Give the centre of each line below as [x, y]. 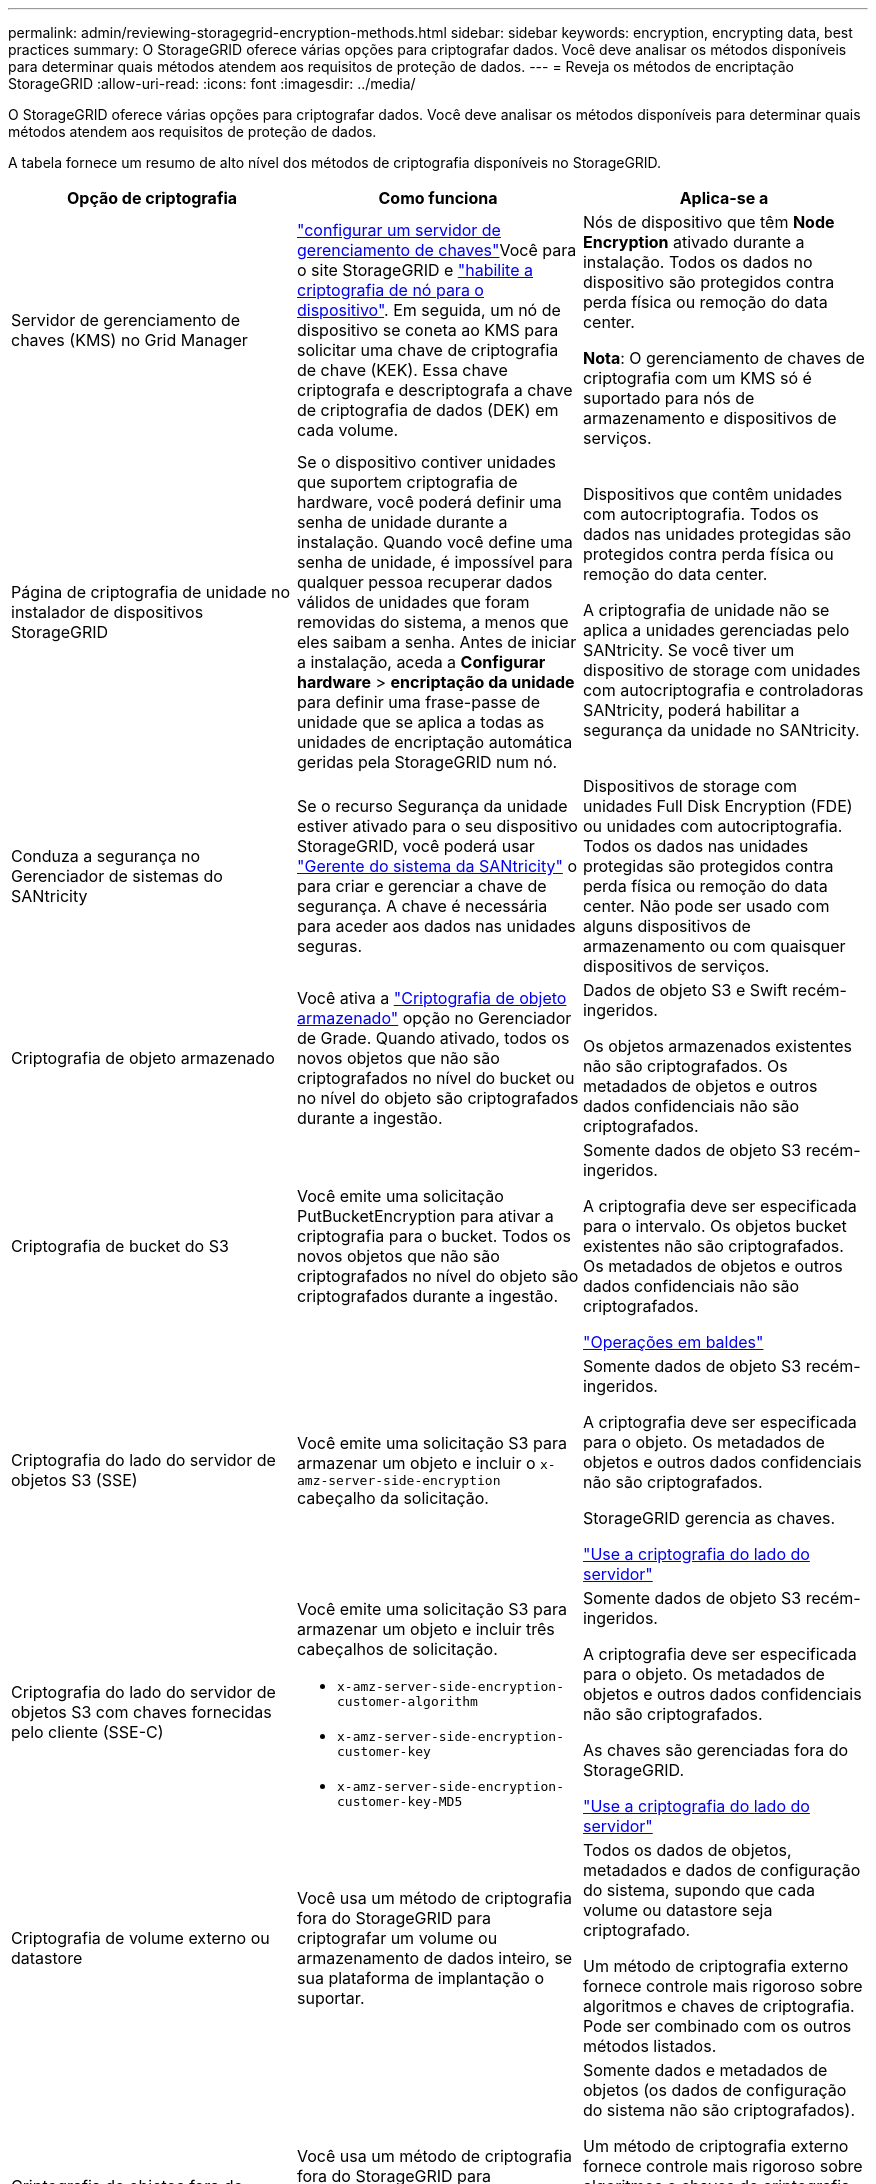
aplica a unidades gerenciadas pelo [716, 630]
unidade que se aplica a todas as [420, 722]
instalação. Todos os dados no [697, 262]
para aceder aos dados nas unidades [436, 926]
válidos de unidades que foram [413, 602]
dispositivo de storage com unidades [721, 670]
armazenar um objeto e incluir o [416, 1462]
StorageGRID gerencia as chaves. [709, 1518]
